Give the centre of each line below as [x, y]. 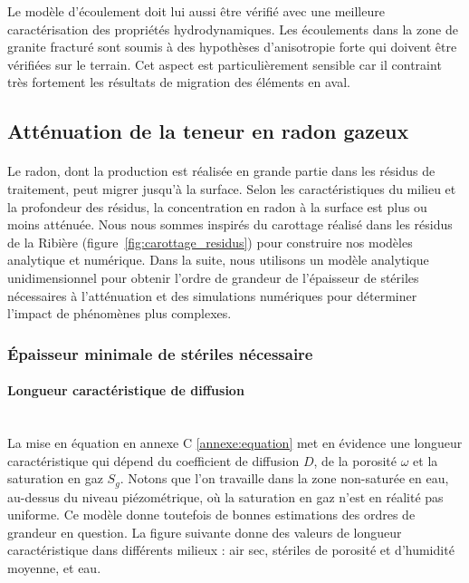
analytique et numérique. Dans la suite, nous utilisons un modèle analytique [218, 260]
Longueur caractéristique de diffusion [126, 390]
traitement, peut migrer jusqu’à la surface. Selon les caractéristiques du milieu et [232, 188]
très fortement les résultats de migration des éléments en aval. [179, 82]
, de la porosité [355, 460]
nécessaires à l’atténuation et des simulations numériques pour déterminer [212, 295]
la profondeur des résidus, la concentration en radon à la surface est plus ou [217, 206]
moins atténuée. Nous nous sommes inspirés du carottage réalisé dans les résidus [230, 224]
